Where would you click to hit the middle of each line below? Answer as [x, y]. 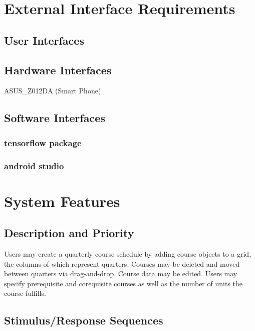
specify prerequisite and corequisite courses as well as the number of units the [123, 283]
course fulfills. [25, 293]
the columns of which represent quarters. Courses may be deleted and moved [122, 263]
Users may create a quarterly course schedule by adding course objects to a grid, [128, 254]
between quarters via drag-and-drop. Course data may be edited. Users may [121, 273]
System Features [62, 201]
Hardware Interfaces [58, 70]
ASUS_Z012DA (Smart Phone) [53, 91]
